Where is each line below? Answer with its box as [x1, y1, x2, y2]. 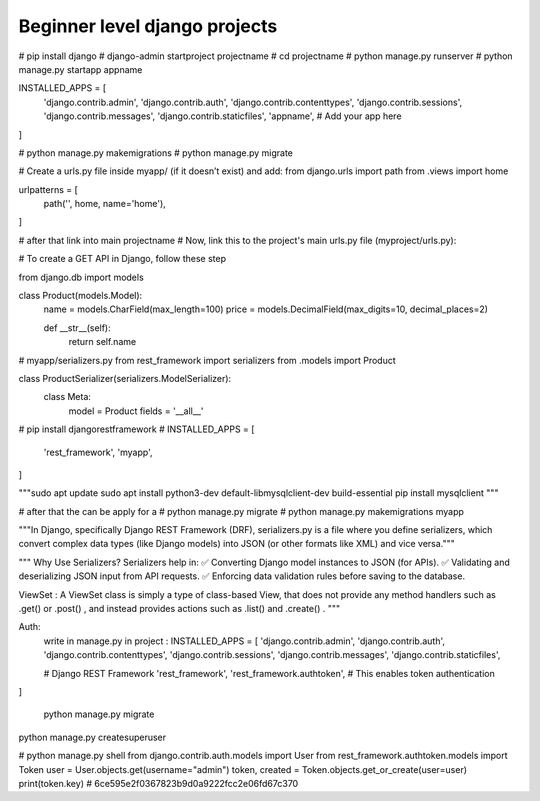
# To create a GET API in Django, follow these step [18, 253, 227, 265]
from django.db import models [18, 271, 144, 283]
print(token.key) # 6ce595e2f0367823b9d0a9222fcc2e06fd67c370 [18, 777, 299, 789]
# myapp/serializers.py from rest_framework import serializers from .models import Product [18, 354, 397, 366]
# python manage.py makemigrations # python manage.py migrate [18, 146, 294, 159]
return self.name [68, 336, 137, 348]
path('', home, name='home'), [43, 198, 167, 210]
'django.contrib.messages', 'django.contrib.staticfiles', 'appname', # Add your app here [43, 110, 402, 122]
